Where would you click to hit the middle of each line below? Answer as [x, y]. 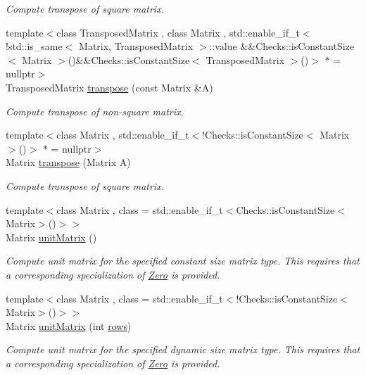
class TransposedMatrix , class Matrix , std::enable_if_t [178, 32]
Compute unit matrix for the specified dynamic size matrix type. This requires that [183, 349]
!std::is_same [34, 46]
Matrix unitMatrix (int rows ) [69, 325]
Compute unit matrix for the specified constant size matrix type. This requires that [183, 261]
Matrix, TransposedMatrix [136, 46]
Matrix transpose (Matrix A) [68, 162]
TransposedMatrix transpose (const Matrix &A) [109, 87]
